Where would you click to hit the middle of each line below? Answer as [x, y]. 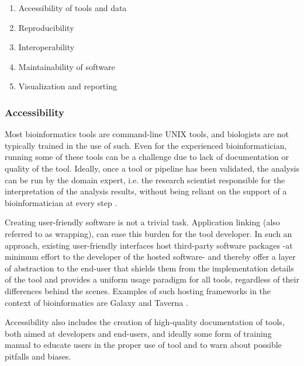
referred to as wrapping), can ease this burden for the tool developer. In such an [148, 233]
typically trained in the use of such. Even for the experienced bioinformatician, [146, 145]
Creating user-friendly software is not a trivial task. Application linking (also [142, 222]
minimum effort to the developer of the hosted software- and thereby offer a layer [150, 257]
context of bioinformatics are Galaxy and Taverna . [96, 302]
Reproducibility [46, 27]
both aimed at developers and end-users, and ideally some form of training [138, 333]
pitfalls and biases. [38, 356]
